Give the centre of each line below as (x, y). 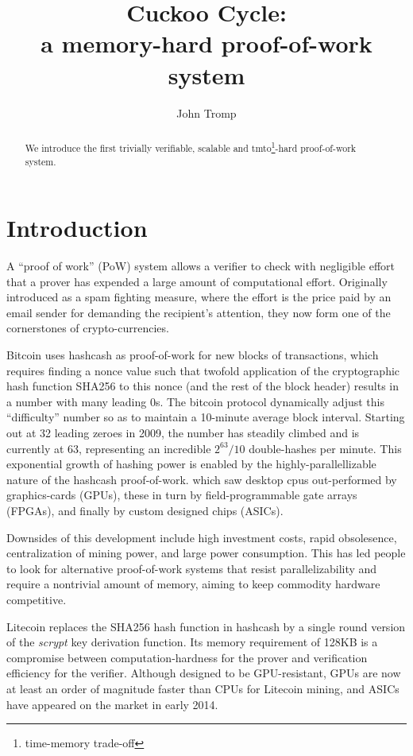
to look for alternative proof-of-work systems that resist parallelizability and (192, 568)
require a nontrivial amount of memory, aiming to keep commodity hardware (193, 584)
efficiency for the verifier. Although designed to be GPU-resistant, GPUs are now (204, 673)
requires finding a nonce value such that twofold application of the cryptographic (203, 370)
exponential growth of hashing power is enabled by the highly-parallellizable (191, 464)
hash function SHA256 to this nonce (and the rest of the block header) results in (203, 386)
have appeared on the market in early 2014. (112, 704)
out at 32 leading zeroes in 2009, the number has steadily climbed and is (183, 433)
